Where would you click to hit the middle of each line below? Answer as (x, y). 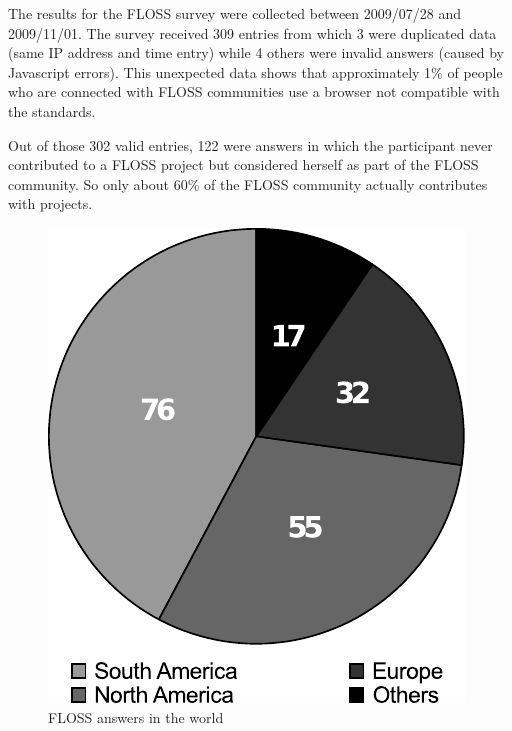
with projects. (50, 203)
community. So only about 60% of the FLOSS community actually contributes (248, 183)
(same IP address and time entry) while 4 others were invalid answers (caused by (256, 52)
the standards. (52, 110)
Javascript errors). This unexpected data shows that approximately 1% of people (255, 71)
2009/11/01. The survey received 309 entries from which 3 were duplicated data (252, 32)
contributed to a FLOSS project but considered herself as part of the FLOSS (243, 164)
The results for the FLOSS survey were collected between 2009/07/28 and (235, 13)
